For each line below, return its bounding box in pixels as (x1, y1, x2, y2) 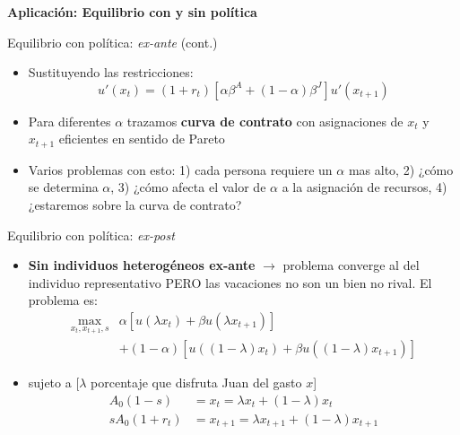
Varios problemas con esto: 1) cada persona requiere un (28, 160, 333, 178)
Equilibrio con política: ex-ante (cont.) (7, 32, 218, 51)
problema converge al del (282, 256, 420, 274)
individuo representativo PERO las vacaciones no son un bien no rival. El (28, 273, 432, 291)
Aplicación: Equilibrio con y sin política (7, 3, 257, 21)
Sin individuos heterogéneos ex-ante (28, 256, 256, 274)
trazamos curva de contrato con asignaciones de (126, 111, 404, 130)
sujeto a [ (28, 372, 80, 391)
